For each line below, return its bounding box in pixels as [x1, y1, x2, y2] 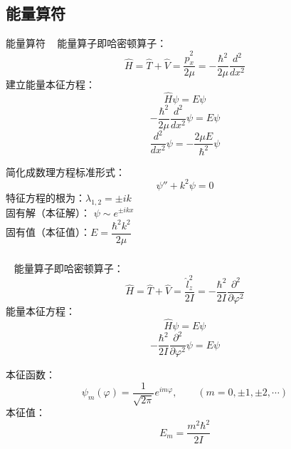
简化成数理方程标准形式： [6, 164, 125, 179]
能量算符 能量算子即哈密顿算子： [6, 36, 167, 51]
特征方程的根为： [6, 190, 85, 205]
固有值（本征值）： [6, 224, 90, 239]
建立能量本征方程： [6, 77, 95, 92]
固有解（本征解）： [6, 205, 90, 220]
